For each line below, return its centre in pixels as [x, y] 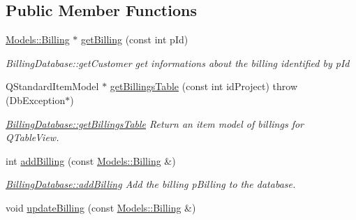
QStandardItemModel [52, 86]
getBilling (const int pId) [135, 39]
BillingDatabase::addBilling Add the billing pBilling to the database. [151, 184]
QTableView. [32, 137]
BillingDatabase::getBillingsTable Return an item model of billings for [155, 123]
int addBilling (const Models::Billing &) [91, 160]
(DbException [36, 100]
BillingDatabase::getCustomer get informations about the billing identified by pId [178, 63]
